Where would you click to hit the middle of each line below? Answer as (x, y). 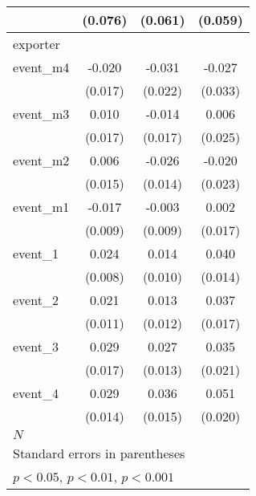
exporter (37, 44)
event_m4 (41, 67)
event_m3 (41, 114)
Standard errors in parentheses (99, 453)
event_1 (36, 253)
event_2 (36, 300)
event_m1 (41, 207)
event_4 (36, 393)
